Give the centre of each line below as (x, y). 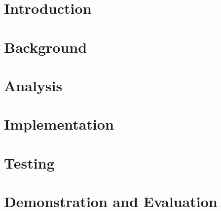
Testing (29, 162)
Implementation (59, 124)
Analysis (33, 85)
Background (46, 47)
